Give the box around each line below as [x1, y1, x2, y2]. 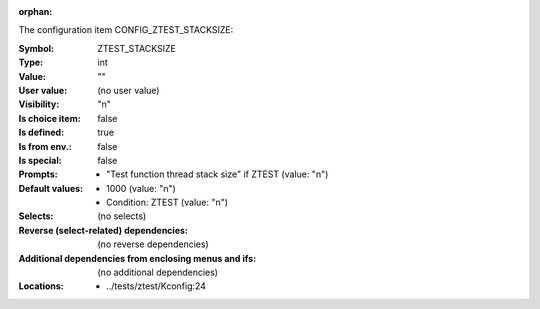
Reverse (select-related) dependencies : [18, 224, 189, 236]
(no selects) [97, 210, 147, 222]
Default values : [18, 182, 84, 194]
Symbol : [18, 42, 55, 54]
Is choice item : [18, 112, 81, 124]
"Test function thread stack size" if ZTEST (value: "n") [106, 168, 329, 180]
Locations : [18, 280, 64, 292]
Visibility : [18, 98, 60, 110]
